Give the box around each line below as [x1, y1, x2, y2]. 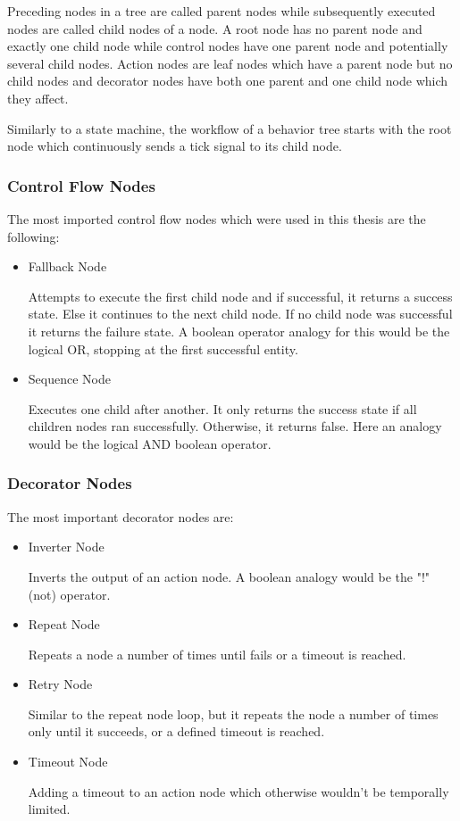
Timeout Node [28, 752, 108, 771]
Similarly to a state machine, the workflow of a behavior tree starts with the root [7, 119, 452, 137]
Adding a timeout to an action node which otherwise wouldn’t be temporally [28, 782, 449, 800]
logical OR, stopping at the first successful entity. [28, 339, 298, 358]
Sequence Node [28, 369, 111, 388]
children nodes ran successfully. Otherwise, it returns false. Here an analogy [28, 417, 442, 435]
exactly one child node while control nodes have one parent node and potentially [7, 37, 448, 55]
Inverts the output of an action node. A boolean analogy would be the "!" [28, 567, 431, 585]
